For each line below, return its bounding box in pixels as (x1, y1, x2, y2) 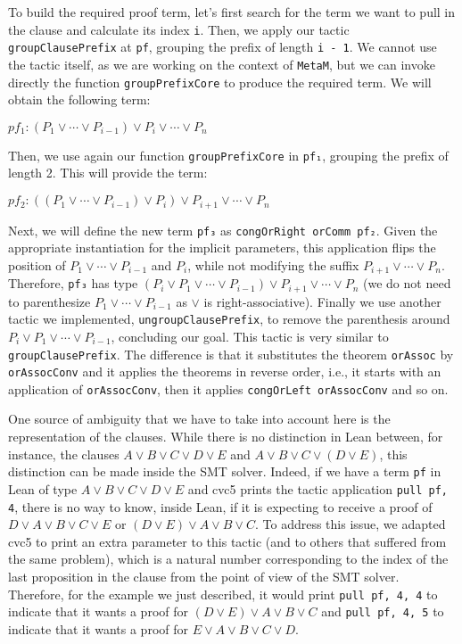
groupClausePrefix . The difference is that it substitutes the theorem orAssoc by (8, 344, 454, 363)
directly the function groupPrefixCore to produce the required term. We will (8, 72, 432, 91)
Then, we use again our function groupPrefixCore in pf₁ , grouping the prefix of (8, 145, 449, 164)
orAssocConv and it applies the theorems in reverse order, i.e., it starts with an (8, 362, 441, 381)
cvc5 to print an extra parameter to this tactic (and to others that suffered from (8, 532, 447, 550)
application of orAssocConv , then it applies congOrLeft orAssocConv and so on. (8, 379, 449, 398)
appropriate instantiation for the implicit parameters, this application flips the (8, 238, 436, 257)
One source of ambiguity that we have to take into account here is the (8, 409, 391, 428)
